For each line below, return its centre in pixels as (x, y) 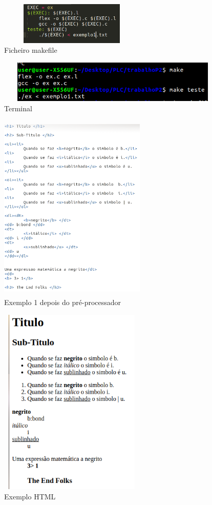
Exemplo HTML (30, 496)
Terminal (18, 108)
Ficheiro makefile (31, 50)
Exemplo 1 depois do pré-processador (63, 302)
